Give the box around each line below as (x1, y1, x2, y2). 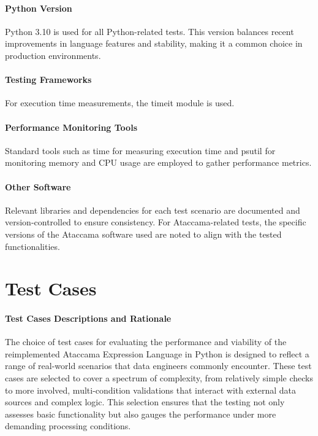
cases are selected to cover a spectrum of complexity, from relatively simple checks (5, 372, 313, 384)
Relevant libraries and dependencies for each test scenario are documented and (5, 203, 300, 216)
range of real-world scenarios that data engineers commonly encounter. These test (5, 359, 312, 372)
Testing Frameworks (5, 73, 92, 86)
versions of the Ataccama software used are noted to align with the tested (5, 227, 282, 240)
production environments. (5, 49, 101, 61)
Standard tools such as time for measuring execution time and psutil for (5, 144, 276, 157)
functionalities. (5, 239, 60, 252)
